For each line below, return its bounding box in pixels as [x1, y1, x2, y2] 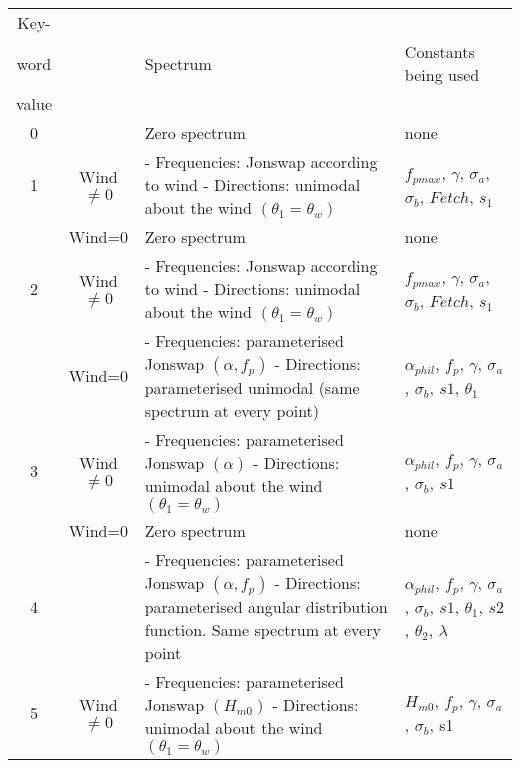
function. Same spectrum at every [144, 618, 381, 641]
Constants [404, 40, 475, 63]
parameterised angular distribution [144, 595, 388, 618]
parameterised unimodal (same [144, 376, 360, 399]
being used [404, 63, 480, 86]
